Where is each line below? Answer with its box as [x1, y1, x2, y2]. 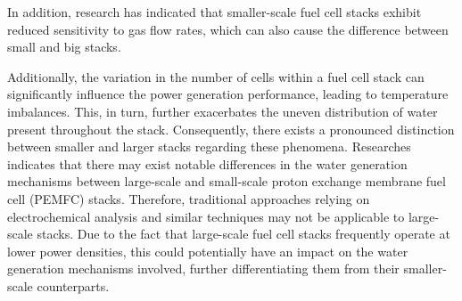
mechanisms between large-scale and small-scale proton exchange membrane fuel [7, 172, 446, 191]
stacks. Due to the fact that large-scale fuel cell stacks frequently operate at [37, 224, 450, 243]
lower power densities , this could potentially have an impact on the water [7, 241, 408, 260]
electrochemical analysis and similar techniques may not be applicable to [7, 207, 405, 225]
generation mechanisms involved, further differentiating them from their [7, 259, 400, 278]
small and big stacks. [7, 37, 121, 56]
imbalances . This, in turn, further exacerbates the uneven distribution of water [7, 102, 438, 120]
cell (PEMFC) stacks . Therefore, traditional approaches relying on [7, 189, 370, 207]
